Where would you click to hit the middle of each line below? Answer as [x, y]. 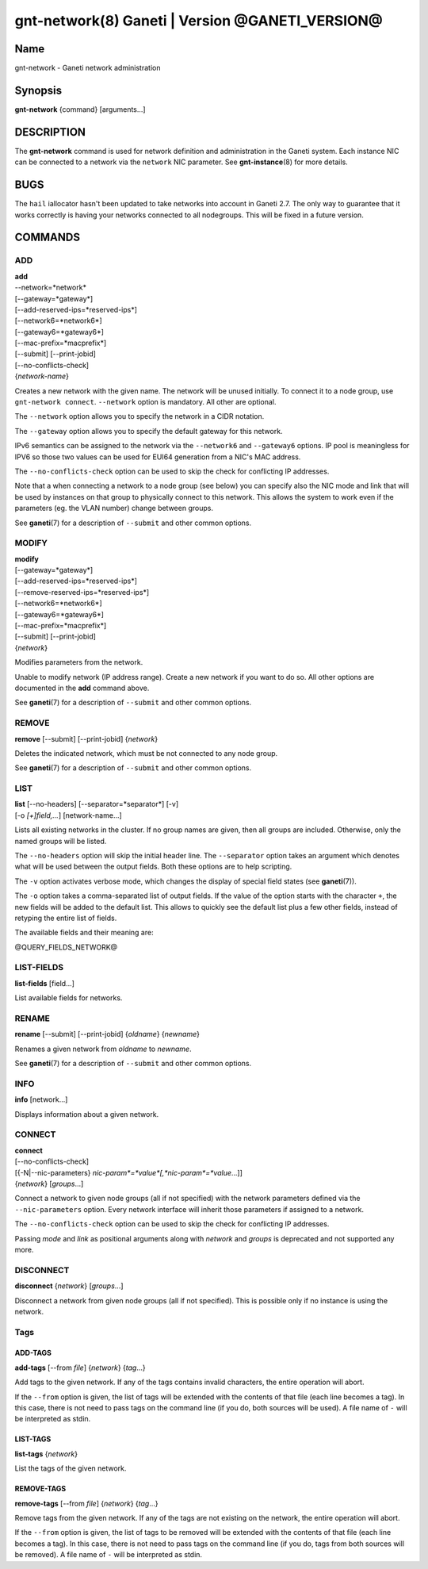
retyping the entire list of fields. [66, 918]
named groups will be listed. [61, 841]
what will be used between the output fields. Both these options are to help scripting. [153, 867]
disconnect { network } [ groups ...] [69, 1286]
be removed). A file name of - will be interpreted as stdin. [108, 1555]
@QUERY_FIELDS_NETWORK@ [66, 947]
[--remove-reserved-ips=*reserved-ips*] [82, 592]
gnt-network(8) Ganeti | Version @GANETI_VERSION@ [199, 21]
